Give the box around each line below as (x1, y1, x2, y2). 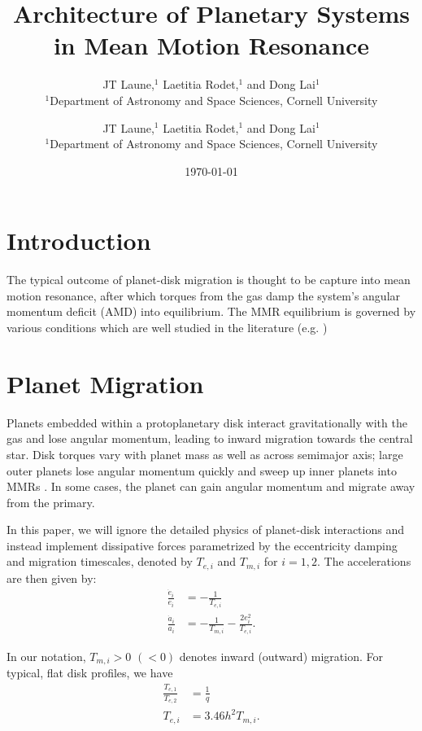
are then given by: (7, 569, 97, 586)
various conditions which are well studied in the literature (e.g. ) (7, 319, 328, 335)
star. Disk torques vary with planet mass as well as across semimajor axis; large (7, 445, 403, 462)
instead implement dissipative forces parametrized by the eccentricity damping (7, 536, 398, 554)
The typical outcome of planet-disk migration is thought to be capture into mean (7, 271, 411, 288)
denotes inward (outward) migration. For (179, 647, 383, 664)
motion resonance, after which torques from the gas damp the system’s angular (7, 287, 401, 304)
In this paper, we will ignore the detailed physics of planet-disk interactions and (7, 521, 404, 538)
